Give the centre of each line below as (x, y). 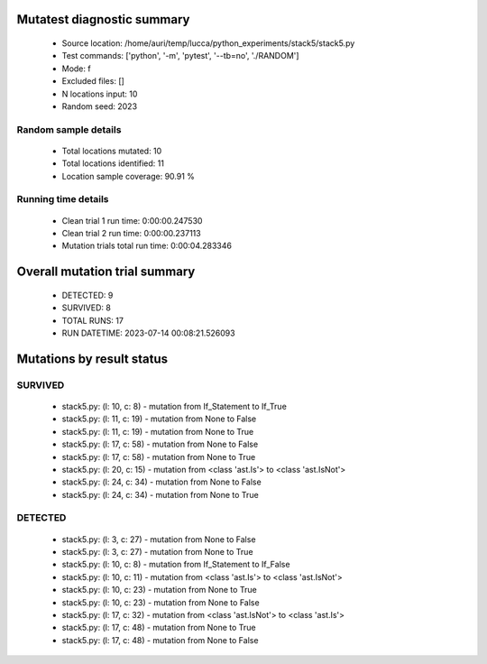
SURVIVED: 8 (87, 308)
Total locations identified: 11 (113, 163)
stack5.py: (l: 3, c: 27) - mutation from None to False (159, 539)
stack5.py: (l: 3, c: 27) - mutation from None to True (157, 552)
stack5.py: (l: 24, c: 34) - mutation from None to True (160, 494)
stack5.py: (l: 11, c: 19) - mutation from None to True (158, 431)
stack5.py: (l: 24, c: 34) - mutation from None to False (161, 482)
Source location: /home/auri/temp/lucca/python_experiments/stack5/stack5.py (208, 43)
